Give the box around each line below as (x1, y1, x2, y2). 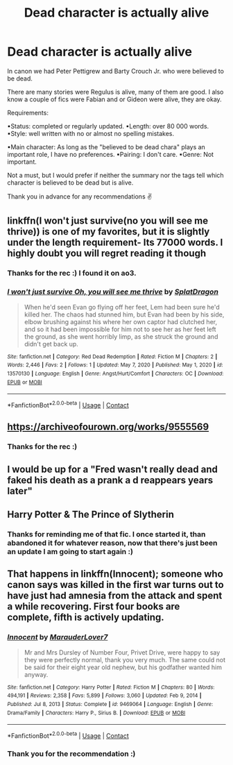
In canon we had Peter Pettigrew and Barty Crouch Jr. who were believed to (7, 67, 224, 75)
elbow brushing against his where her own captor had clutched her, (24, 317, 217, 326)
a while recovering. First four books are (7, 600, 180, 612)
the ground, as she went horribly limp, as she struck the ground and (24, 332, 218, 341)
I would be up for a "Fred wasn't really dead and (7, 463, 218, 475)
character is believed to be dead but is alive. (7, 178, 134, 187)
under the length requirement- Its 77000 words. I (7, 237, 223, 249)
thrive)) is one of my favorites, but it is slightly (7, 226, 210, 237)
